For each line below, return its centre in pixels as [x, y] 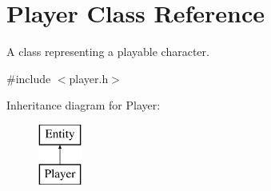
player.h [89, 78]
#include [29, 78]
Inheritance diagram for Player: [84, 105]
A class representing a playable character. [108, 52]
